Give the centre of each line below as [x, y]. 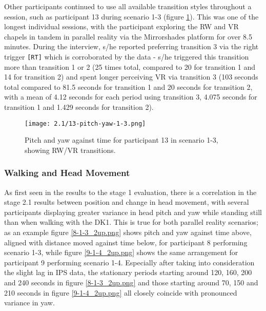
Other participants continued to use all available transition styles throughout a [128, 6]
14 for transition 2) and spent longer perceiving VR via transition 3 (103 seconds [131, 77]
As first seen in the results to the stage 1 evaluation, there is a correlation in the [130, 192]
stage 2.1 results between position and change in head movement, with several [127, 202]
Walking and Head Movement [67, 173]
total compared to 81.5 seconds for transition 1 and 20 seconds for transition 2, [128, 86]
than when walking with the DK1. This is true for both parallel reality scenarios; [131, 222]
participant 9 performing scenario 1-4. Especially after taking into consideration [129, 262]
